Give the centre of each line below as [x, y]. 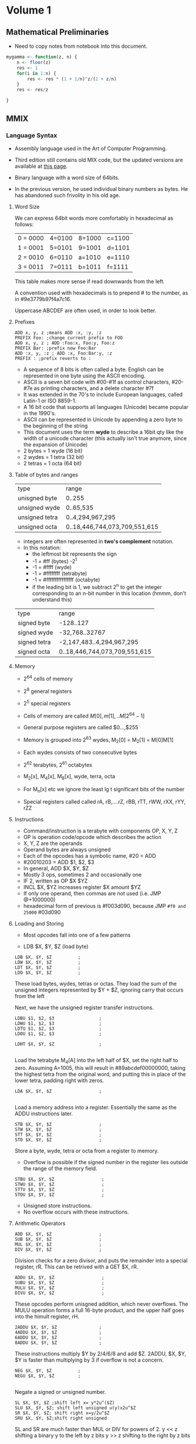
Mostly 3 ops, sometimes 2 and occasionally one [82, 875]
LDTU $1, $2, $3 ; [58, 1029]
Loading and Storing [39, 924]
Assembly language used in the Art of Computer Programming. [91, 148]
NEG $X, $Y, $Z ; [48, 1371]
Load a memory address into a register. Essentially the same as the [96, 1108]
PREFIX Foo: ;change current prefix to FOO [69, 338]
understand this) [52, 599]
